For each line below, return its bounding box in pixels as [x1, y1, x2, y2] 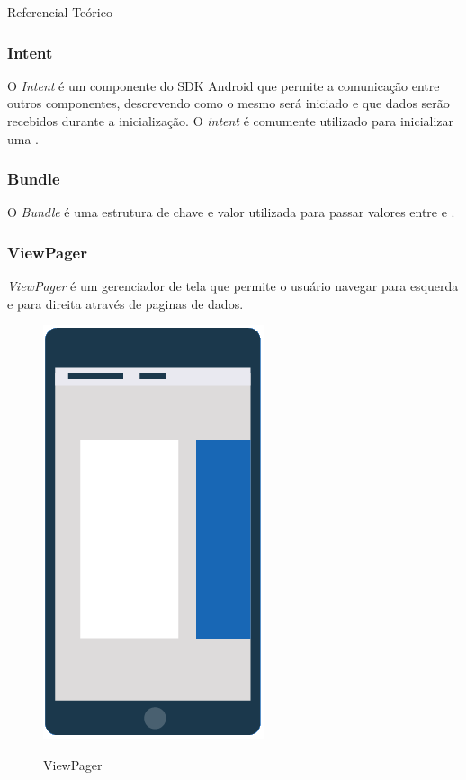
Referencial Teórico [7, 3, 112, 21]
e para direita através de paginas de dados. [7, 294, 244, 313]
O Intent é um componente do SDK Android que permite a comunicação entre [7, 76, 440, 95]
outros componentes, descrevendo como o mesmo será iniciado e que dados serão [7, 94, 450, 113]
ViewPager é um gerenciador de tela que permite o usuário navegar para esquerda [7, 277, 459, 295]
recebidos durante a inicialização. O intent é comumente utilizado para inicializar [7, 112, 454, 130]
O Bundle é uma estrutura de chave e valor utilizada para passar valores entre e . [7, 203, 455, 222]
